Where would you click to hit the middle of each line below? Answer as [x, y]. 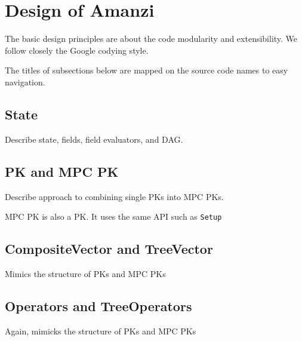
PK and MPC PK [62, 171]
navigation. [25, 82]
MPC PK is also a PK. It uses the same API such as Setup [113, 216]
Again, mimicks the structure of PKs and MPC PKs [101, 331]
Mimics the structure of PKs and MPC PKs [85, 273]
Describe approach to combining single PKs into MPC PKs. [114, 196]
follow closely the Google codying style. [77, 50]
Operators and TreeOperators [98, 305]
